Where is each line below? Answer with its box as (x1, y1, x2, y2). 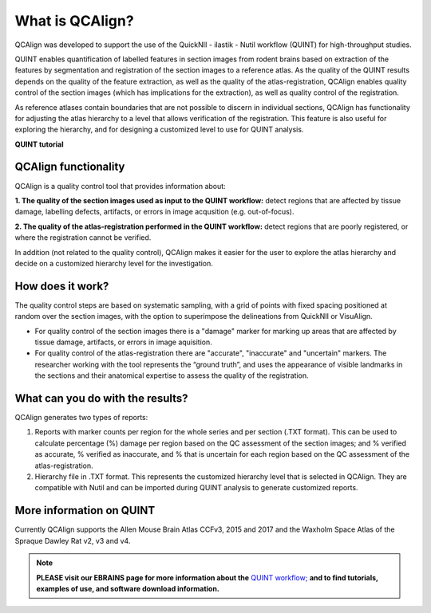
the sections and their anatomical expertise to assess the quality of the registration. (34, 371, 309, 380)
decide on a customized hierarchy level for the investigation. (14, 258, 213, 268)
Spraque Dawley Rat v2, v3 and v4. (14, 536, 131, 545)
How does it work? (14, 279, 109, 293)
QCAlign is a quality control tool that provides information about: (14, 181, 227, 191)
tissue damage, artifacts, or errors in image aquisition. (34, 337, 212, 347)
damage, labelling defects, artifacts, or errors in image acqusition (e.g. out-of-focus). (14, 207, 295, 217)
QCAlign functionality (14, 160, 125, 174)
